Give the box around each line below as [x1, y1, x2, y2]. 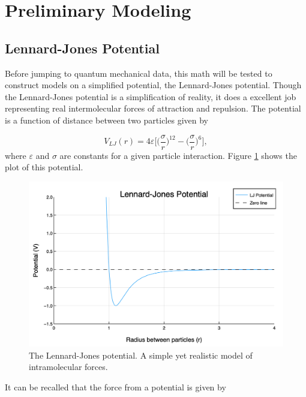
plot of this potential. [5, 161, 83, 173]
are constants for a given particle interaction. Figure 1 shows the [59, 149, 297, 161]
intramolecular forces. [29, 360, 108, 373]
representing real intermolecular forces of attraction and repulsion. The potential [5, 102, 301, 115]
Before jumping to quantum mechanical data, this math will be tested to [5, 67, 272, 79]
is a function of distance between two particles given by [5, 113, 208, 126]
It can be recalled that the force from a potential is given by [5, 380, 226, 393]
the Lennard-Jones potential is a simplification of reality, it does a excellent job [5, 90, 296, 103]
